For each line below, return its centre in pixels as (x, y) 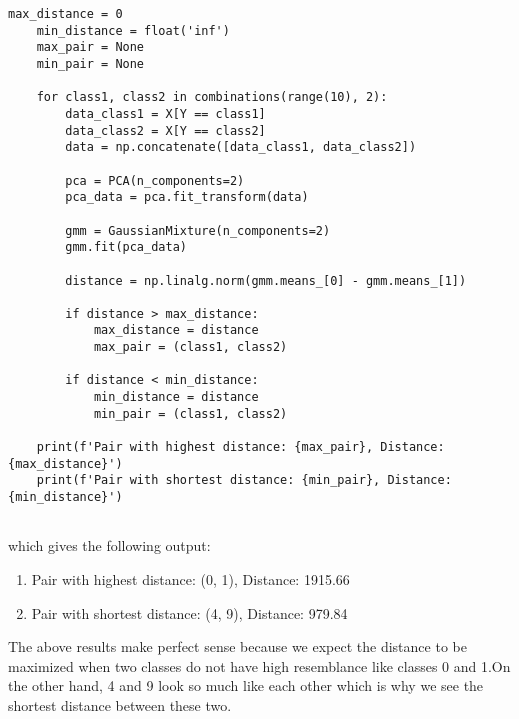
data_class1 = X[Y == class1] (165, 113)
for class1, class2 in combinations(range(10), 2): (212, 97)
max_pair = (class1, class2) (190, 347)
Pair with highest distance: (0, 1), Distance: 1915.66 (190, 578)
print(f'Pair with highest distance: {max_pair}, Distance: (240, 447)
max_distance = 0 (65, 14)
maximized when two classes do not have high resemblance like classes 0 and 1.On (259, 665)
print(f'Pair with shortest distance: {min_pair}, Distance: (244, 480)
